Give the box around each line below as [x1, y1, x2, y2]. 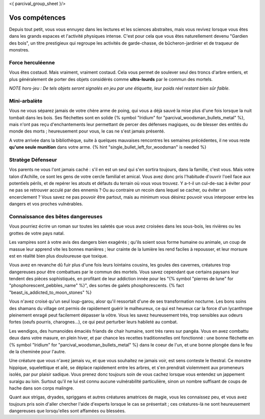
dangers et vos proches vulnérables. [9, 201, 83, 207]
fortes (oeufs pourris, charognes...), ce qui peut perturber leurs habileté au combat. [9, 319, 178, 325]
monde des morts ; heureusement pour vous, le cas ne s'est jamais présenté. [9, 128, 165, 134]
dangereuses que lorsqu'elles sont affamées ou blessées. [9, 408, 126, 414]
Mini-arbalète [9, 97, 43, 104]
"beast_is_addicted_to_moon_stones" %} [9, 289, 92, 295]
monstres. [9, 47, 29, 53]
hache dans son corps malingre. [9, 385, 75, 391]
